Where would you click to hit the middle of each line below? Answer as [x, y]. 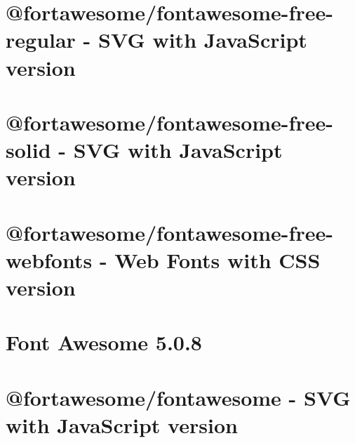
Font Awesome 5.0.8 [104, 342]
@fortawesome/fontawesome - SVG [178, 397]
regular [41, 40]
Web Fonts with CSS [217, 259]
